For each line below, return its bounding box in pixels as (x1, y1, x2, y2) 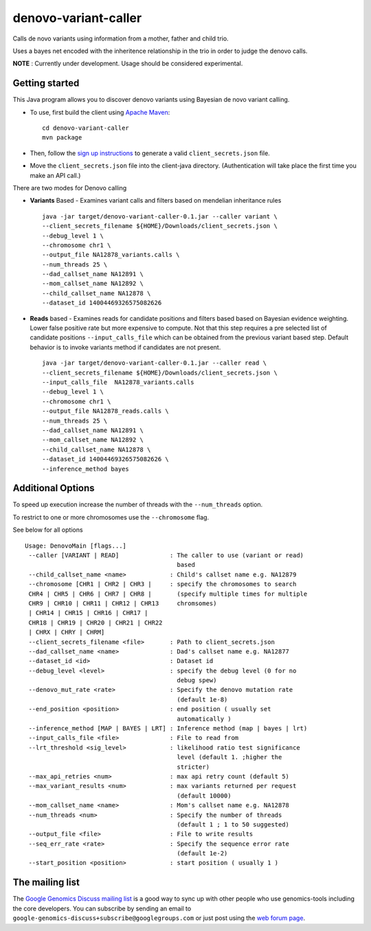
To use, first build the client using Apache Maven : (30, 108, 170, 116)
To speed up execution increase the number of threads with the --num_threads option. (12, 500, 263, 508)
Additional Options (12, 482, 95, 494)
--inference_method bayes (42, 464, 130, 473)
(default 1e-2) (177, 849, 228, 857)
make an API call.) (30, 171, 81, 179)
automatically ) (177, 715, 232, 723)
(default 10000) (177, 792, 232, 800)
